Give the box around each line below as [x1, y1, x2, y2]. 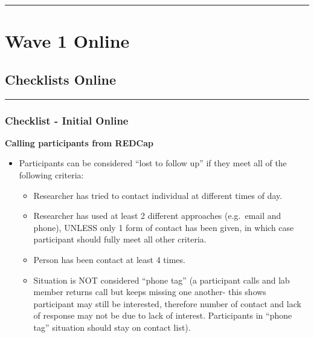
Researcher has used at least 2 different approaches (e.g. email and [33, 209, 281, 222]
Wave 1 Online [5, 28, 130, 53]
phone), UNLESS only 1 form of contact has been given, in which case [33, 221, 294, 233]
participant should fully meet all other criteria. [33, 233, 207, 245]
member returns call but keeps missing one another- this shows [33, 285, 266, 298]
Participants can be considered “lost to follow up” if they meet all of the [19, 157, 287, 169]
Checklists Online [5, 70, 117, 88]
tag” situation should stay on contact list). [33, 320, 191, 333]
